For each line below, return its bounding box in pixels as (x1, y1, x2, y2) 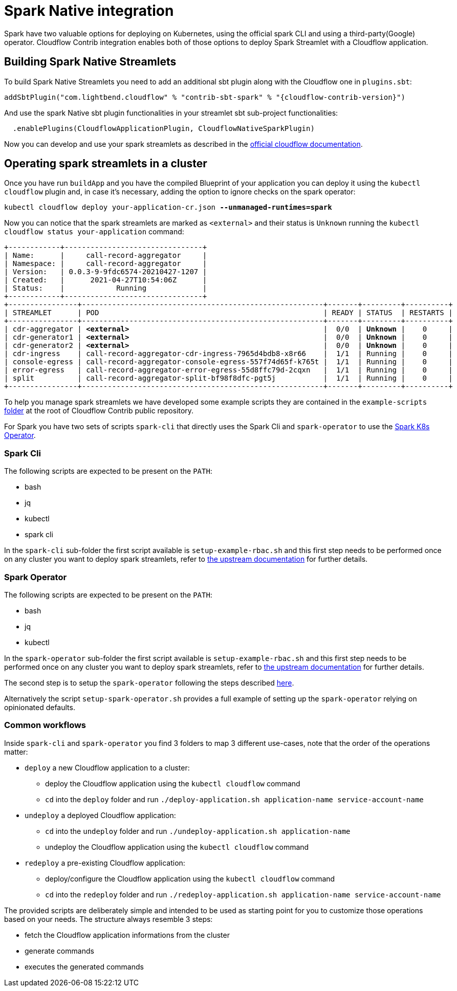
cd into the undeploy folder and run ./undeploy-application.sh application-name (45, 826, 351, 835)
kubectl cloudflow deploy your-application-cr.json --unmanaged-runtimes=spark (4, 203, 332, 212)
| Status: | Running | (4, 284, 207, 293)
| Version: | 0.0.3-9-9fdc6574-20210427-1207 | (4, 268, 207, 276)
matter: (4, 747, 28, 756)
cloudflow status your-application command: (4, 227, 184, 236)
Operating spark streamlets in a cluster (4, 157, 207, 170)
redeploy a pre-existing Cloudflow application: (25, 858, 185, 867)
